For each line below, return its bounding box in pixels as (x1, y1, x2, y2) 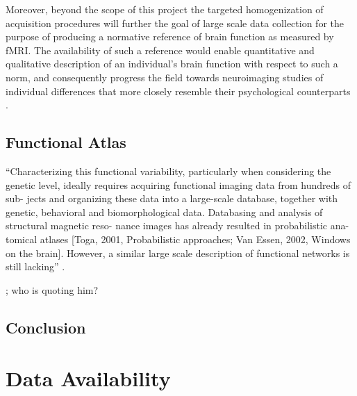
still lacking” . (6, 259, 65, 274)
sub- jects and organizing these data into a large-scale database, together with (6, 191, 338, 206)
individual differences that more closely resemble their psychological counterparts (6, 83, 351, 98)
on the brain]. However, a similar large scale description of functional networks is (6, 245, 350, 260)
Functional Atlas (6, 131, 126, 153)
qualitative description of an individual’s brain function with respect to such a (6, 56, 338, 71)
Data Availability (6, 364, 171, 393)
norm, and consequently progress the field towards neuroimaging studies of (6, 69, 324, 84)
